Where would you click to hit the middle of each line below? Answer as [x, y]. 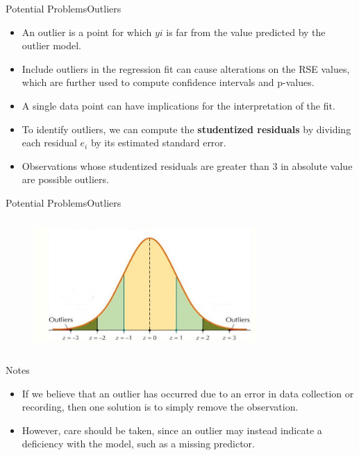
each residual [49, 143]
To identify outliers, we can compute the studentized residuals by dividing [186, 129]
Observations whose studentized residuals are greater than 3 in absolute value [187, 165]
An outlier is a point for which [87, 32]
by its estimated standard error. [158, 143]
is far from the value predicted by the [246, 32]
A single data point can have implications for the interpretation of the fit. [178, 105]
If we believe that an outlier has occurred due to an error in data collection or [188, 393]
